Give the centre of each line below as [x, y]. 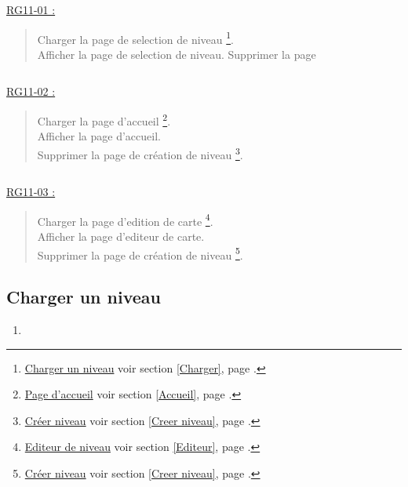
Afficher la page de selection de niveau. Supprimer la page [177, 54]
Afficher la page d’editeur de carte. [121, 236]
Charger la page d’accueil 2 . [104, 120]
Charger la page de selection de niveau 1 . [136, 38]
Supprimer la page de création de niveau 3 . [140, 153]
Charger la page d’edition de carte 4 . [125, 220]
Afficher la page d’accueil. [99, 136]
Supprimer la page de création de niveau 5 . [140, 253]
